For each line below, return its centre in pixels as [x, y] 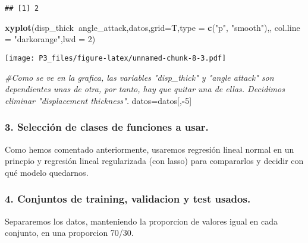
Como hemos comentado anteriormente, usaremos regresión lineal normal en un [150, 149]
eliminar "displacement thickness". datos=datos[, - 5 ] [98, 100]
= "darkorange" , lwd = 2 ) [50, 39]
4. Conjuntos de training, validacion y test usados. [128, 199]
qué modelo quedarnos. [47, 172]
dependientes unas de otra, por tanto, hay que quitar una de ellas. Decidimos [145, 89]
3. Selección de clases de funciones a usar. [107, 127]
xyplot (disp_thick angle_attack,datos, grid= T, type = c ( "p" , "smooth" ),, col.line [153, 27]
